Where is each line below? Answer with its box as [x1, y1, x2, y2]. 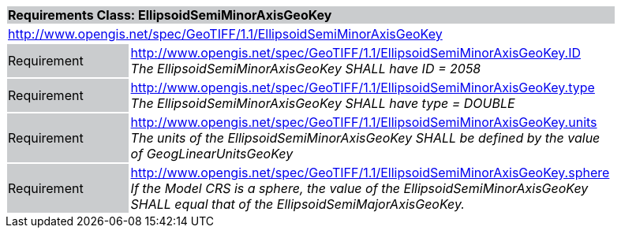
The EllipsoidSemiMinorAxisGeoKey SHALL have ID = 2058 [130, 61, 481, 76]
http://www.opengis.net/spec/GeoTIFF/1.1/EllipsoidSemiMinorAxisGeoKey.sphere [130, 165, 610, 180]
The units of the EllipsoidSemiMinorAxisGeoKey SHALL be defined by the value [130, 130, 600, 146]
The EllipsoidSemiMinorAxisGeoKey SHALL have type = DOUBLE [130, 95, 515, 111]
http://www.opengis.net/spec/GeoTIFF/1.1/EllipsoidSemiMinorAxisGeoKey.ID [130, 45, 582, 61]
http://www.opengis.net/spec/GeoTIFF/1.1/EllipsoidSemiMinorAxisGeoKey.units [130, 114, 597, 130]
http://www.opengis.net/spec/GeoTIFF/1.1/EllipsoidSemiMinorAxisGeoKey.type [130, 80, 595, 95]
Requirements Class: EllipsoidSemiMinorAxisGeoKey [8, 7, 332, 23]
